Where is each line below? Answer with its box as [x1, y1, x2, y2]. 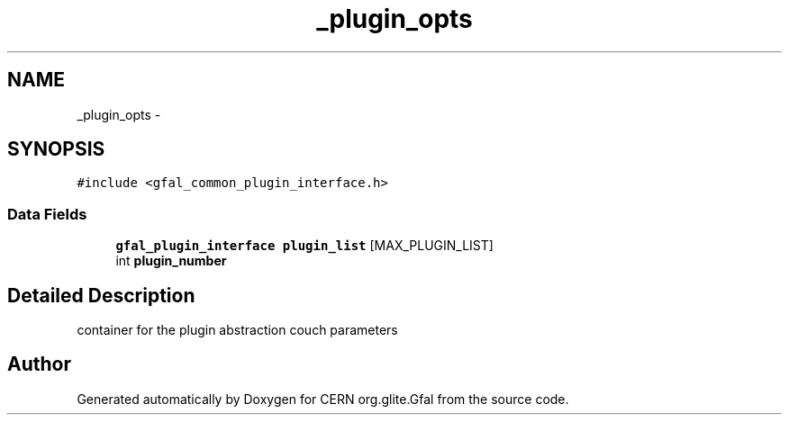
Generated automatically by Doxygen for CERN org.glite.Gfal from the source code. [77, 391, 569, 407]
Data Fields [7, 204, 87, 223]
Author [7, 353, 71, 376]
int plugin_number [115, 253, 227, 269]
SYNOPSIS [7, 138, 105, 161]
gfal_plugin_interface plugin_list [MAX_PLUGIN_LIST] [115, 238, 494, 254]
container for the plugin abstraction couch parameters [77, 322, 398, 338]
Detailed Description [7, 283, 195, 307]
